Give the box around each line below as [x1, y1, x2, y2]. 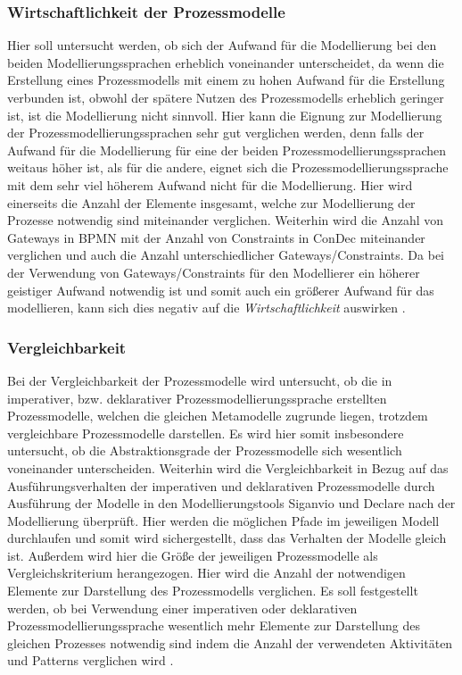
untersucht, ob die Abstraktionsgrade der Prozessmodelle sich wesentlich [7, 441, 402, 460]
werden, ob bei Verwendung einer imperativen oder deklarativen [7, 598, 358, 617]
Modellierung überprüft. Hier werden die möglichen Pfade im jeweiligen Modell [7, 511, 440, 529]
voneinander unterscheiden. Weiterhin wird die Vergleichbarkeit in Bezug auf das [7, 458, 449, 477]
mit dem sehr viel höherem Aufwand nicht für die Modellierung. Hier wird [7, 175, 413, 194]
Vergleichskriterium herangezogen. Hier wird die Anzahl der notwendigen [7, 563, 406, 582]
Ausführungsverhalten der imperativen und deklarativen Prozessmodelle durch [7, 476, 435, 495]
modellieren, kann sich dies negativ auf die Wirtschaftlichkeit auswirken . [7, 298, 406, 317]
